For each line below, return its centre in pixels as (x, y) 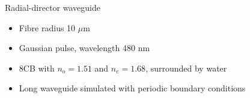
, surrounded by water (186, 68)
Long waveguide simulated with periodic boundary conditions (132, 88)
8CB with (37, 68)
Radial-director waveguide (53, 7)
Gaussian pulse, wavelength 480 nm (84, 48)
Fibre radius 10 (47, 27)
